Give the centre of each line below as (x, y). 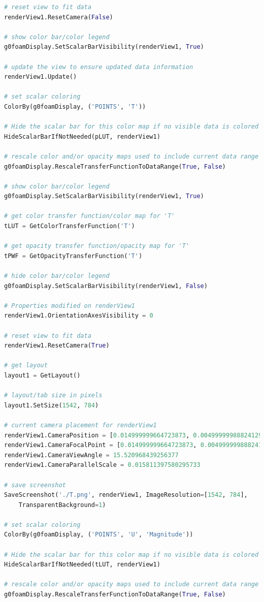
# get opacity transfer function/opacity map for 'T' (97, 246)
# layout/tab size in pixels (53, 395)
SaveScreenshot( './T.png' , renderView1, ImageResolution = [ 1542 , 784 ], (126, 495)
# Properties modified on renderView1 (70, 306)
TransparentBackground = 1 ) (62, 505)
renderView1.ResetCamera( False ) (59, 17)
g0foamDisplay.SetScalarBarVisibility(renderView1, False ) (106, 286)
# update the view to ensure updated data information (99, 67)
